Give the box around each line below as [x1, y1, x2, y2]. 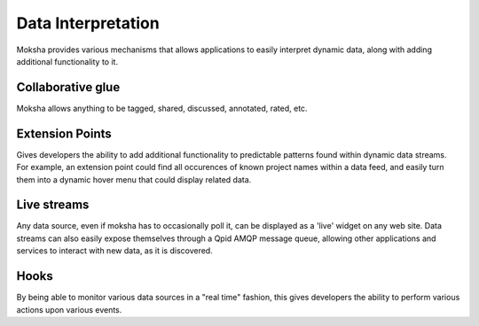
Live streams [16, 198, 90, 213]
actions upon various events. [16, 304, 122, 314]
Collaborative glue [16, 80, 121, 95]
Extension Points [16, 126, 113, 141]
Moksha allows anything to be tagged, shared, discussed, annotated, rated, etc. [16, 103, 308, 113]
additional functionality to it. [16, 56, 119, 66]
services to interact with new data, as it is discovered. [16, 245, 213, 256]
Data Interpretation [16, 13, 160, 33]
